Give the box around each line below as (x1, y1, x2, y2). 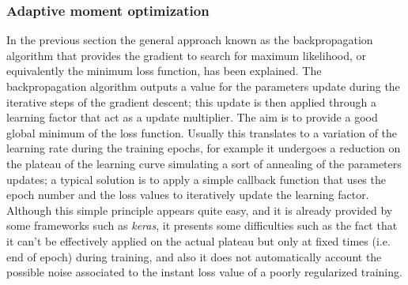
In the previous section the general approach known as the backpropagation (6, 32, 373, 48)
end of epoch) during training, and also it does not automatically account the (6, 248, 382, 264)
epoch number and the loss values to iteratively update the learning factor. (6, 186, 369, 203)
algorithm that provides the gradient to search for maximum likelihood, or (6, 47, 367, 63)
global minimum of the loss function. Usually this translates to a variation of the (6, 124, 398, 141)
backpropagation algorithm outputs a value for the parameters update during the (6, 78, 400, 94)
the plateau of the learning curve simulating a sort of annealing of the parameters (6, 155, 402, 171)
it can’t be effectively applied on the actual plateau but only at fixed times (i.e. (6, 232, 391, 249)
